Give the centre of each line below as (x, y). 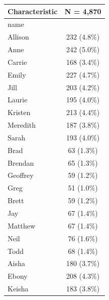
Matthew (21, 225)
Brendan (21, 162)
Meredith (22, 125)
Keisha (18, 289)
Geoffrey (21, 175)
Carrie (17, 62)
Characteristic (33, 11)
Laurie (18, 100)
